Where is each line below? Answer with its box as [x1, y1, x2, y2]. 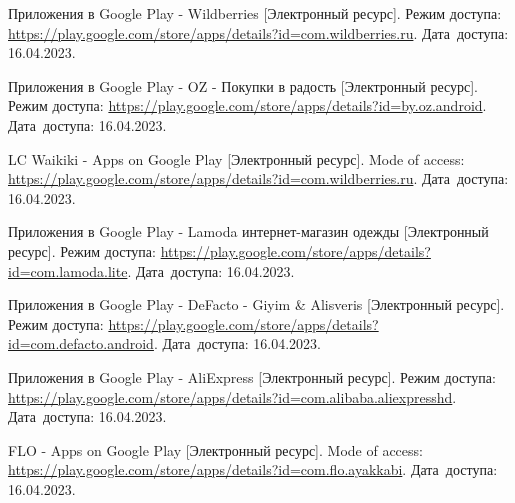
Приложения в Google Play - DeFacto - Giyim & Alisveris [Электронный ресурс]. [8, 294, 505, 315]
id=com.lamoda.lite [8, 260, 128, 281]
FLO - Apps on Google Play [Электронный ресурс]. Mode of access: [8, 439, 423, 460]
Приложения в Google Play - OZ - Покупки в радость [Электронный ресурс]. [8, 75, 478, 96]
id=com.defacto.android [8, 333, 154, 354]
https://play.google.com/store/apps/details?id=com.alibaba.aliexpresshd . [8, 386, 457, 407]
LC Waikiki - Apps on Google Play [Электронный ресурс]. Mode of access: [8, 148, 465, 169]
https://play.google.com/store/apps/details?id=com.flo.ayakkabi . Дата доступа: [8, 459, 498, 480]
